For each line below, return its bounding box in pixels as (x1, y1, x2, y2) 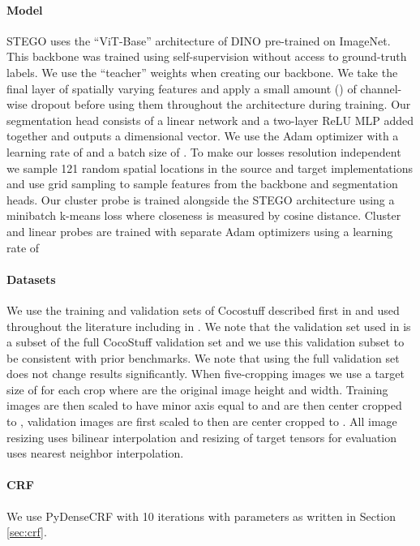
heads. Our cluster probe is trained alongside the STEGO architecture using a (6, 191, 395, 208)
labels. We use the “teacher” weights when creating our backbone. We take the (6, 63, 398, 80)
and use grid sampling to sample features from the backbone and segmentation (6, 175, 398, 192)
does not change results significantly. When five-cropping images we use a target (6, 365, 405, 382)
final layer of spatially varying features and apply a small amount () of (6, 80, 357, 97)
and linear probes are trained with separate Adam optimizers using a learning (6, 222, 393, 239)
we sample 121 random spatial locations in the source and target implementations (6, 159, 413, 176)
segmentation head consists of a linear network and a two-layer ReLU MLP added (6, 111, 414, 128)
